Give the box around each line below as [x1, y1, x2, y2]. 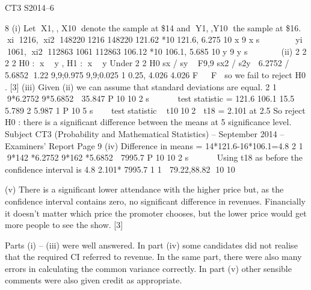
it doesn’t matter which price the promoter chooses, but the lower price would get [5, 206, 307, 219]
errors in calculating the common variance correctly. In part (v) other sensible [5, 262, 292, 274]
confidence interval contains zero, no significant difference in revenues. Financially [5, 194, 306, 207]
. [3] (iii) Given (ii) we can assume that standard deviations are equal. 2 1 [5, 80, 277, 93]
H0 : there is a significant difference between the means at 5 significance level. [5, 116, 292, 128]
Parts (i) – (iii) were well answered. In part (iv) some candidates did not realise [5, 238, 298, 251]
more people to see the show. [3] [5, 218, 123, 231]
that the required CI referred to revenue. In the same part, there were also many [5, 250, 302, 263]
